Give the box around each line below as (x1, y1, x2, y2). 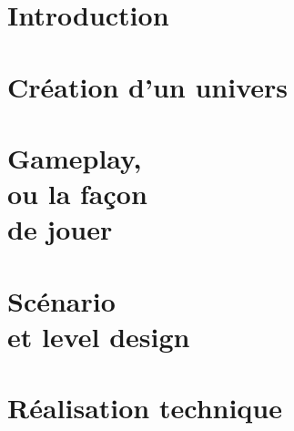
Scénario (7, 282, 116, 319)
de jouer (7, 210, 113, 248)
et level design (7, 317, 190, 354)
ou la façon (7, 175, 147, 212)
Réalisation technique (7, 389, 283, 426)
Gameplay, (7, 139, 142, 176)
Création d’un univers (7, 67, 289, 105)
